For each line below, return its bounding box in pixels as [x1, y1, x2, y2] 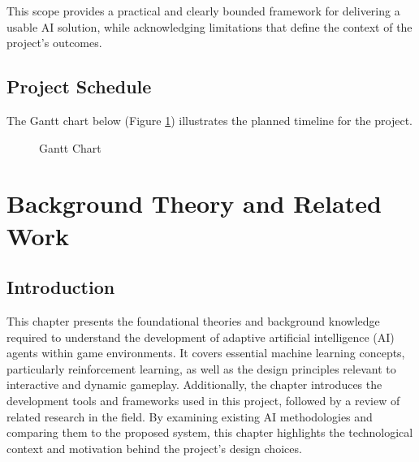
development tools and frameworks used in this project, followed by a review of [6, 391, 400, 408]
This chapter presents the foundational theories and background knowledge [6, 312, 380, 329]
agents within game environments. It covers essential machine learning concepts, [6, 344, 405, 361]
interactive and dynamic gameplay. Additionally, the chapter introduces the [6, 376, 382, 393]
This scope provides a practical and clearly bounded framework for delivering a [6, 2, 400, 19]
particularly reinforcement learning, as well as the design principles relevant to [6, 360, 396, 377]
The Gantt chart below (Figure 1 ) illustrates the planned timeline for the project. [6, 111, 413, 128]
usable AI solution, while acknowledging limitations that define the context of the [6, 18, 413, 35]
